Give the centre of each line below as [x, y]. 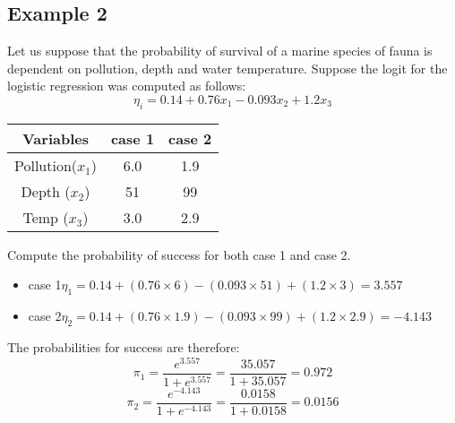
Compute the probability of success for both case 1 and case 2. [179, 254]
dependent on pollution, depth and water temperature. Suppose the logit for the [227, 68]
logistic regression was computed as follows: [127, 86]
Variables [55, 138]
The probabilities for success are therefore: [124, 346]
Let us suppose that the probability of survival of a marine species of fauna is [220, 51]
